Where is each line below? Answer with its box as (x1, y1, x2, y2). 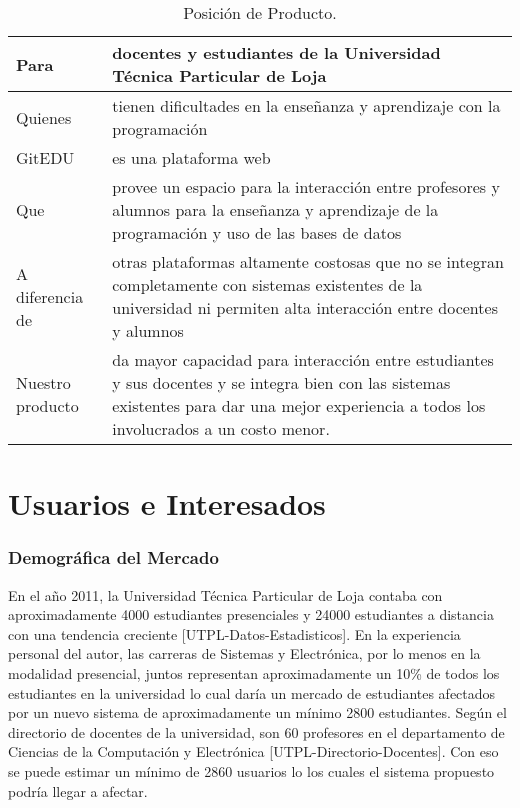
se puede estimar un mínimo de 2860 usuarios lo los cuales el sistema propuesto (8, 760, 495, 781)
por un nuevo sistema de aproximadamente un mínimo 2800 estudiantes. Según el (8, 702, 507, 723)
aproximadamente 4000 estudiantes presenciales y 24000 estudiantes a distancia (8, 604, 494, 625)
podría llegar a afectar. (8, 780, 148, 801)
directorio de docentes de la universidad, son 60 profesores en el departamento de (8, 721, 505, 742)
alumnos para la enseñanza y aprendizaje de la (112, 198, 439, 221)
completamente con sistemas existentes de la (112, 273, 423, 296)
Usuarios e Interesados (8, 483, 326, 524)
